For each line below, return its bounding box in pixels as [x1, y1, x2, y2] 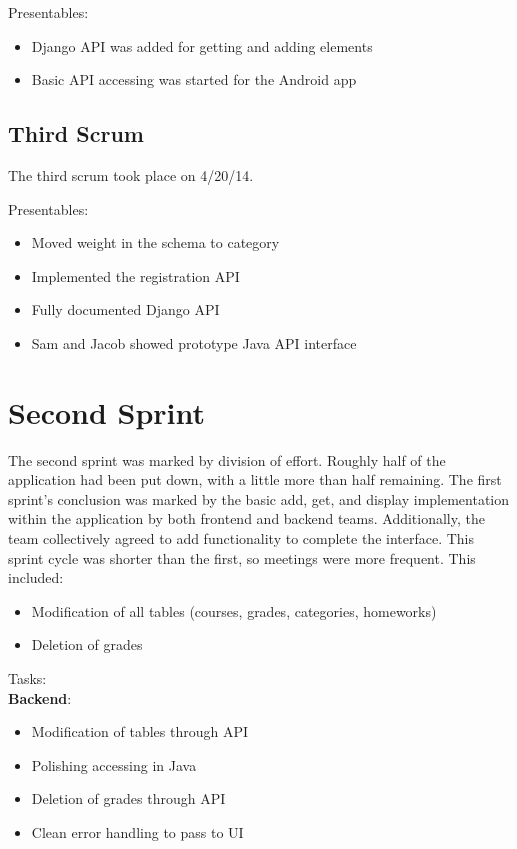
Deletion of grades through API [31, 788, 226, 809]
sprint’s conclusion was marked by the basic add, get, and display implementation [8, 488, 510, 509]
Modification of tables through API [31, 721, 248, 742]
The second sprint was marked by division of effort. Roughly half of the [8, 449, 446, 470]
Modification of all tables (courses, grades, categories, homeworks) [31, 600, 437, 621]
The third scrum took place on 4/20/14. [8, 164, 254, 185]
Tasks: [8, 668, 47, 689]
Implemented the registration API [31, 265, 240, 286]
